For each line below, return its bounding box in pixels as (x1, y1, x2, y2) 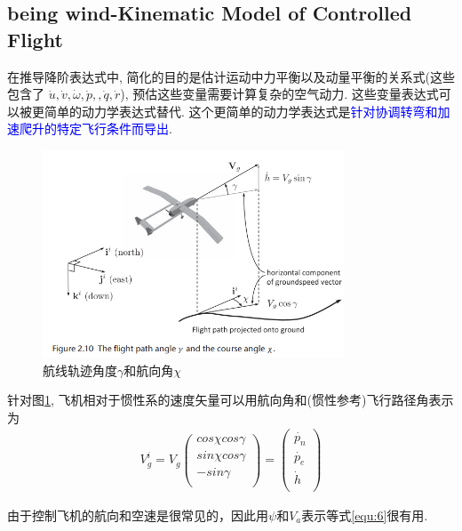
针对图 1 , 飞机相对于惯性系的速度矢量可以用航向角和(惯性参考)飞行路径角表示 (7, 390, 454, 409)
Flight (7, 25, 63, 52)
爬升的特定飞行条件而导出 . (19, 119, 172, 138)
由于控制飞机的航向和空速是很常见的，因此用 (7, 505, 268, 524)
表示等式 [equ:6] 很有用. (301, 505, 428, 524)
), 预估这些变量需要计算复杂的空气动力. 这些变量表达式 (120, 84, 439, 103)
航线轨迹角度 (43, 360, 117, 379)
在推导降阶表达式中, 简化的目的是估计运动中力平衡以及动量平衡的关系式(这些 (7, 67, 455, 85)
